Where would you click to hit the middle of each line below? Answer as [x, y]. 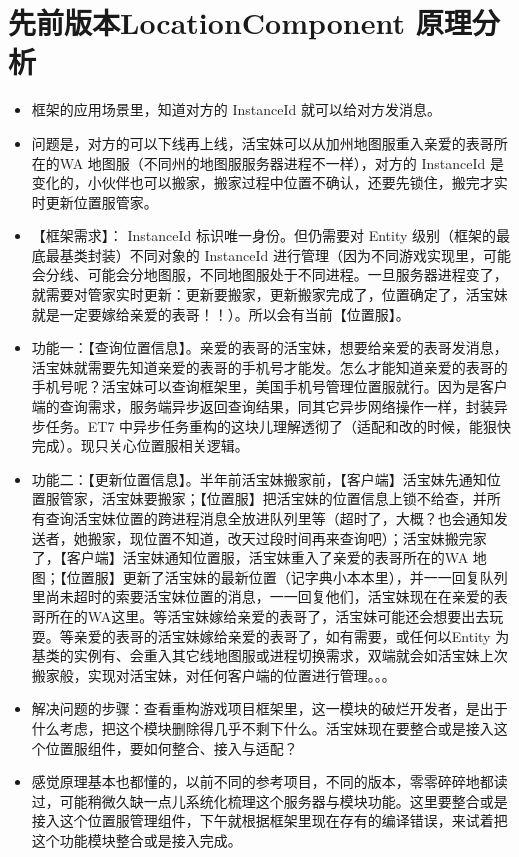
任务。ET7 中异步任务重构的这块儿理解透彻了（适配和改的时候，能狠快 [278, 425]
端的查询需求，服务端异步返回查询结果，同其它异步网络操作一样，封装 [262, 406]
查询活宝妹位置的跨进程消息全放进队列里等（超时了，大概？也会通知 [269, 518]
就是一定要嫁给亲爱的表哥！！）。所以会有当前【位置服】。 [220, 313]
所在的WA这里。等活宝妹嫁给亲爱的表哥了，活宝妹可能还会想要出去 [267, 615]
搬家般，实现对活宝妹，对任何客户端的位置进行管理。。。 [213, 674]
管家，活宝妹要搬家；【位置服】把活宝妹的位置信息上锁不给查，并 [273, 498]
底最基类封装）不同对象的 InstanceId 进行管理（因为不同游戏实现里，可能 [271, 254]
